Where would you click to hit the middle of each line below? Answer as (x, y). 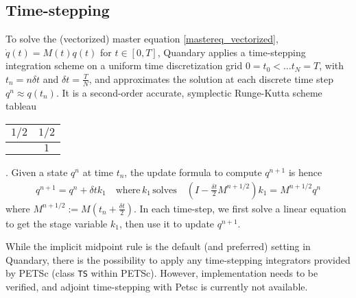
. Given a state (37, 172)
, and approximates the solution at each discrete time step (211, 78)
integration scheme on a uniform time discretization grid (124, 65)
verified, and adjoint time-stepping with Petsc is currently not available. (157, 287)
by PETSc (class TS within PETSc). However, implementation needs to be (162, 273)
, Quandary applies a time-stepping (232, 52)
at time (98, 172)
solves (165, 190)
